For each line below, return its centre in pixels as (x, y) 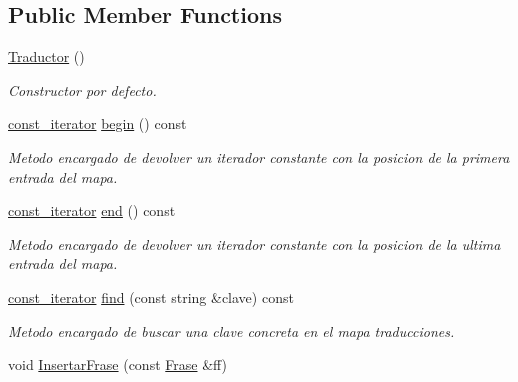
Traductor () (46, 56)
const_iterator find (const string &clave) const (151, 296)
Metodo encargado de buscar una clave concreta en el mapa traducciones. (231, 330)
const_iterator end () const (92, 210)
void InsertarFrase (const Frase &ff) (118, 364)
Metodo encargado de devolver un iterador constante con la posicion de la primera (259, 156)
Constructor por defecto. (82, 89)
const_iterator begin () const (97, 123)
